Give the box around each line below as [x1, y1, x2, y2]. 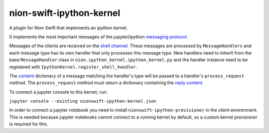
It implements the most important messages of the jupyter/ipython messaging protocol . [9, 34, 188, 40]
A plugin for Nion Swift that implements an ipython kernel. [9, 25, 128, 31]
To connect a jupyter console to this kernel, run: [9, 89, 108, 95]
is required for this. [9, 121, 48, 127]
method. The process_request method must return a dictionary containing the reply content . [9, 80, 204, 86]
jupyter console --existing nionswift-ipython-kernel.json [9, 98, 157, 104]
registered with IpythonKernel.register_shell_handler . [9, 64, 137, 69]
